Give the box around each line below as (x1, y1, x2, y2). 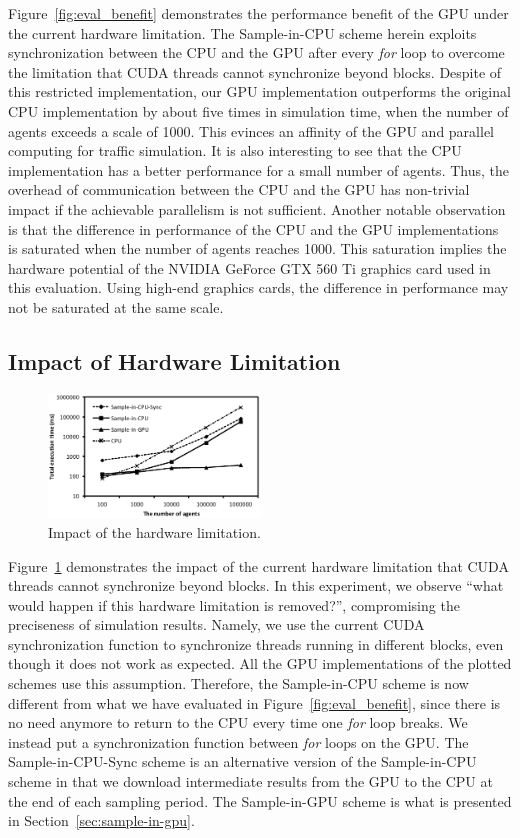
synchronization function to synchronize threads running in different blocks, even (8, 633, 504, 654)
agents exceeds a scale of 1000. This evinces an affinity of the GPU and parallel (8, 120, 494, 141)
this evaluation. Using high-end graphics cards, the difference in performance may (8, 277, 509, 298)
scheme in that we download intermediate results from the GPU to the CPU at (8, 771, 493, 792)
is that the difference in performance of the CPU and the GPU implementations (8, 218, 499, 239)
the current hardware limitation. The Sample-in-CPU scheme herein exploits (8, 22, 477, 43)
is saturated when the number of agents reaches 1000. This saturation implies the (8, 238, 507, 259)
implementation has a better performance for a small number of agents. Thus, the (8, 159, 509, 180)
